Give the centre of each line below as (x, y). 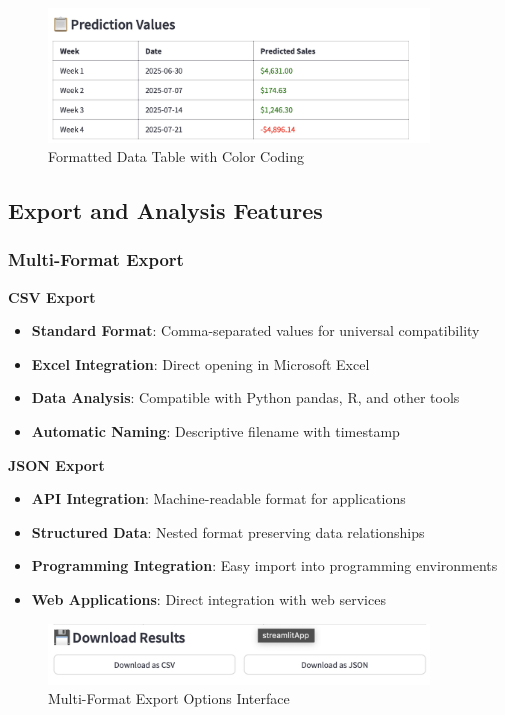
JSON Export (56, 464)
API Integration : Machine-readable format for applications (218, 498)
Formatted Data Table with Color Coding (176, 156)
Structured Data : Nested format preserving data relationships (228, 531)
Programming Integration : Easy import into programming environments (264, 565)
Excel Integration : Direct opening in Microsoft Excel (200, 363)
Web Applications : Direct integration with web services (208, 599)
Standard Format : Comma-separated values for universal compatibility (255, 330)
